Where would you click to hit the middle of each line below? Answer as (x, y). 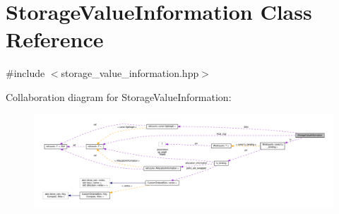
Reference (55, 39)
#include (25, 73)
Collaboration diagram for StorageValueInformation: (119, 96)
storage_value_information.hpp (130, 73)
